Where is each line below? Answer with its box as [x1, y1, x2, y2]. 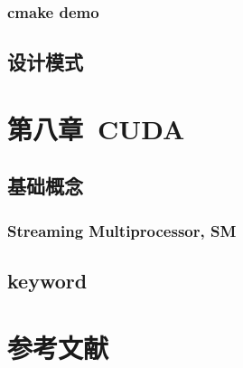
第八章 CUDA [7, 109, 185, 146]
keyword [7, 267, 88, 295]
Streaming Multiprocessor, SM [7, 219, 237, 241]
